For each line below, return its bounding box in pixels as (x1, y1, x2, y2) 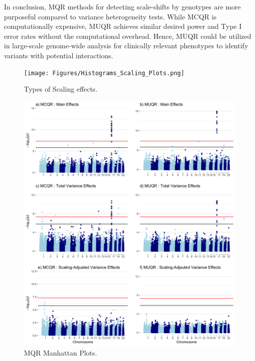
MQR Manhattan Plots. (24, 347, 97, 358)
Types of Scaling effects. (24, 84, 98, 94)
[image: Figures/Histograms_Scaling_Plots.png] (24, 69, 185, 77)
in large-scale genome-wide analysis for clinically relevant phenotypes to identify (4, 40, 249, 51)
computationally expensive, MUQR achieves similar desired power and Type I (4, 21, 242, 31)
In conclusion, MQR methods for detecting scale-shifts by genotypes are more (4, 1, 241, 11)
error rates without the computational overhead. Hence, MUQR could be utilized (4, 30, 252, 41)
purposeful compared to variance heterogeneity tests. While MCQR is (4, 11, 217, 21)
